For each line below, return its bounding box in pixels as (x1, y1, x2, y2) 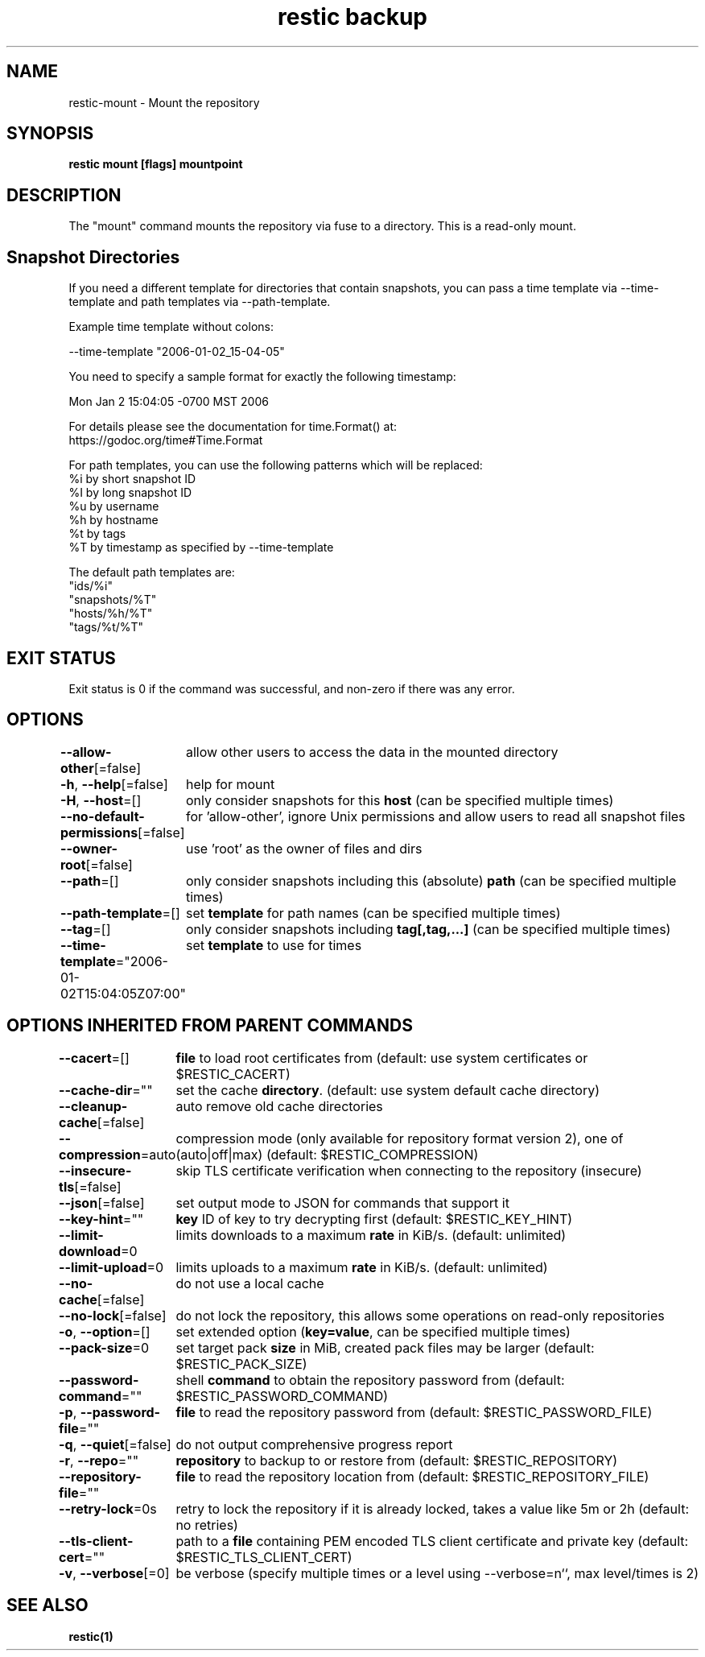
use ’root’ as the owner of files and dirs (185, 840, 423, 857)
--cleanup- (59, 1097, 128, 1114)
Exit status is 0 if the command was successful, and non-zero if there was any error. (68, 681, 515, 696)
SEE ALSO (6, 1595, 89, 1616)
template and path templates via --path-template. (68, 295, 331, 309)
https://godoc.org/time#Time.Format (68, 433, 263, 448)
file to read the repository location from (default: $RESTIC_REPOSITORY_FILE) (175, 1468, 649, 1485)
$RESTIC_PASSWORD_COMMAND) (175, 1387, 389, 1404)
